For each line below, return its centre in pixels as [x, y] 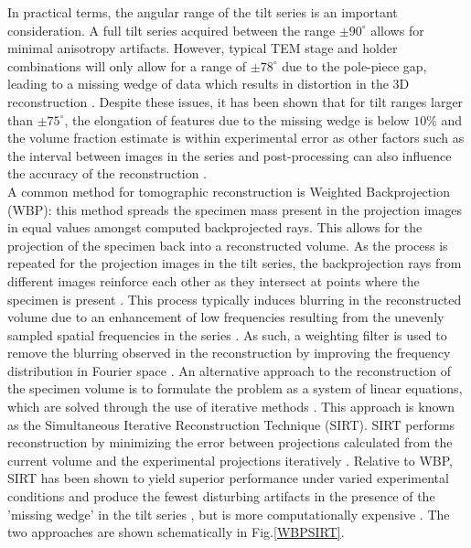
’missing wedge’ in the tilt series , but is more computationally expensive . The [229, 514]
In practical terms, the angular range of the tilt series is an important [203, 12]
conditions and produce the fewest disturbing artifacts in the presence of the [221, 496]
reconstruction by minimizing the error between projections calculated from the [230, 442]
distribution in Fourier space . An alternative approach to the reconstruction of [229, 370]
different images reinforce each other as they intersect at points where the [214, 280]
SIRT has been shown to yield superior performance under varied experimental [228, 478]
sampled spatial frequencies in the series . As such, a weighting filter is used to [227, 334]
